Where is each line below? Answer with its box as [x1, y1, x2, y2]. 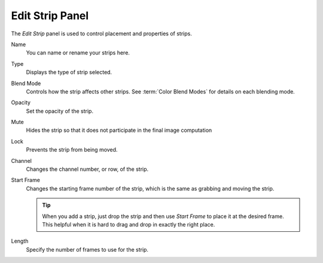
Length [11, 237, 29, 245]
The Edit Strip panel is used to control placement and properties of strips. [11, 30, 193, 37]
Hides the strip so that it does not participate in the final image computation [26, 126, 212, 134]
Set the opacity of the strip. [26, 107, 94, 114]
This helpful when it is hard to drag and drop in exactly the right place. [42, 220, 215, 228]
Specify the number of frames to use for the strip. [26, 246, 149, 253]
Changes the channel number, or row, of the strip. [26, 165, 149, 173]
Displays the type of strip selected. [26, 69, 112, 76]
